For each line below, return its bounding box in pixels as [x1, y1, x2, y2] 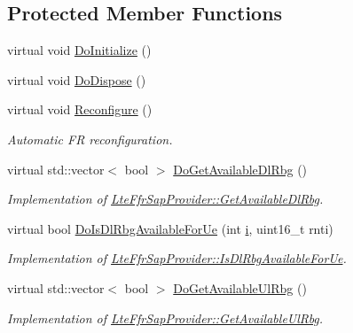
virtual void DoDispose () [7, 70, 146, 89]
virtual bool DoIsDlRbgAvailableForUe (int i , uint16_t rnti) [7, 219, 333, 237]
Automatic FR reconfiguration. [7, 129, 173, 148]
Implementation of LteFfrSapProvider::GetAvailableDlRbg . [7, 190, 324, 208]
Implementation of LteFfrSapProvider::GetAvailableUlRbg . [7, 308, 324, 327]
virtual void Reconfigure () [7, 100, 153, 119]
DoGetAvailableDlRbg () [173, 159, 308, 178]
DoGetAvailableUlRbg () [173, 278, 307, 297]
